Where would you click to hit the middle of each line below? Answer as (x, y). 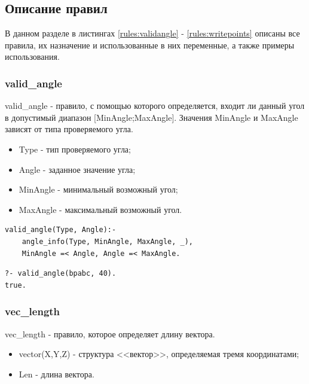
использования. (32, 57)
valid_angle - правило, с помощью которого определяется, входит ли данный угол (155, 106)
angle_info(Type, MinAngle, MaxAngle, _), (107, 241)
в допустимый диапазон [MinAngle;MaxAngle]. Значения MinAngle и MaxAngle (152, 117)
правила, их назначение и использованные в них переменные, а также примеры (150, 45)
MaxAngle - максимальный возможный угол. (100, 209)
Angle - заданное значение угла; (77, 169)
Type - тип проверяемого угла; (75, 149)
